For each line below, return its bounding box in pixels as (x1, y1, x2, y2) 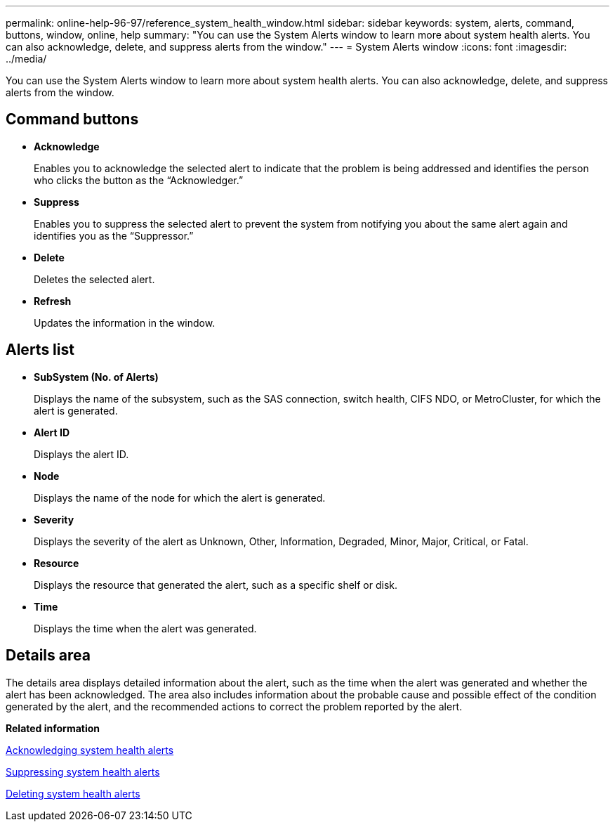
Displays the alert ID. (34, 448, 129, 460)
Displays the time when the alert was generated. (34, 622, 257, 634)
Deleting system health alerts (6, 787, 140, 800)
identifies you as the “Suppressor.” (34, 229, 194, 242)
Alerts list (6, 341, 74, 359)
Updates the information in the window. (34, 316, 216, 329)
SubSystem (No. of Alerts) (34, 370, 159, 383)
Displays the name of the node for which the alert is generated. (34, 491, 326, 504)
